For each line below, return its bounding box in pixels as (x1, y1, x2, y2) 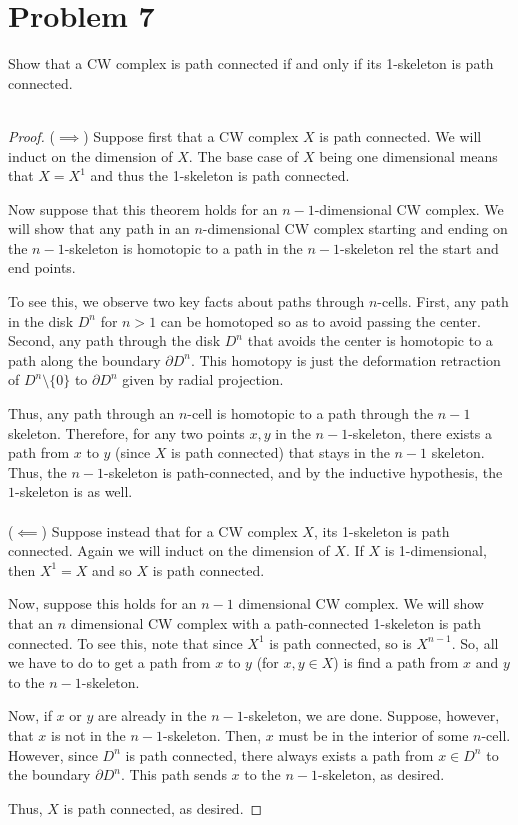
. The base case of (188, 145, 299, 166)
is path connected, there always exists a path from (125, 744, 434, 765)
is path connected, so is (269, 632, 412, 653)
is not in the (51, 724, 126, 745)
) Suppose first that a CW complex (83, 125, 299, 146)
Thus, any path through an (8, 403, 175, 424)
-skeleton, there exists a (348, 422, 492, 443)
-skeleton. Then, (162, 724, 262, 745)
